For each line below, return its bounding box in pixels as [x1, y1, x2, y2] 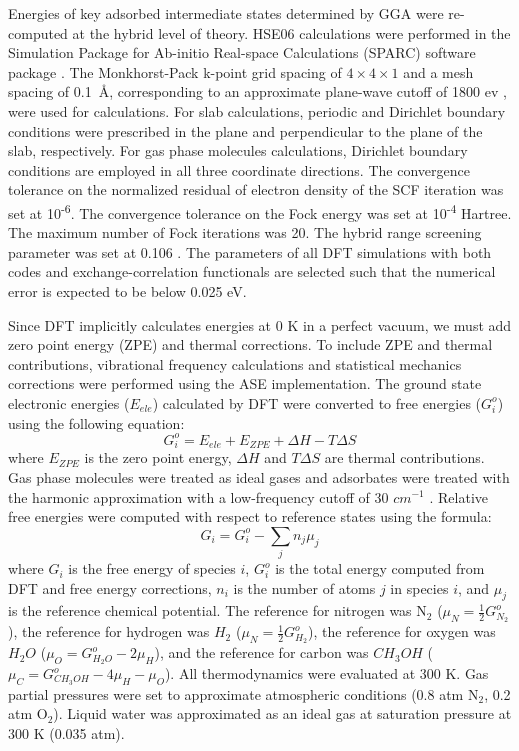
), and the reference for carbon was [154, 642, 369, 663]
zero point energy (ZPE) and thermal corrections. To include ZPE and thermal [8, 334, 493, 355]
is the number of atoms [233, 577, 376, 598]
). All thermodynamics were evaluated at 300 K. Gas [164, 663, 489, 684]
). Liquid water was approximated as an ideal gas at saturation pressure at [53, 703, 512, 724]
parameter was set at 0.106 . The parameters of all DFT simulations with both [8, 241, 492, 262]
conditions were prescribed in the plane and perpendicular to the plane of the [8, 120, 483, 141]
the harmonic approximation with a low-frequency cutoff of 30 [8, 486, 389, 507]
